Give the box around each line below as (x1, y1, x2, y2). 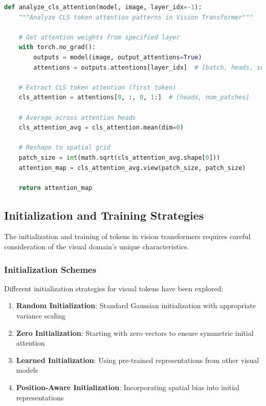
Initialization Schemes (4, 263, 97, 275)
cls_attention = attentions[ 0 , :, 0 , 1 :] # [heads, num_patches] (18, 94, 250, 101)
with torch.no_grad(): (18, 44, 96, 51)
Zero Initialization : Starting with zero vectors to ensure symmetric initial (16, 327, 254, 338)
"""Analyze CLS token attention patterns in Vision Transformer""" (18, 13, 253, 21)
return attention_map (18, 184, 92, 191)
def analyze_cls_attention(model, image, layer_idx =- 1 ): (4, 4, 202, 11)
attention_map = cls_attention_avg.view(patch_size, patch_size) (18, 164, 246, 172)
